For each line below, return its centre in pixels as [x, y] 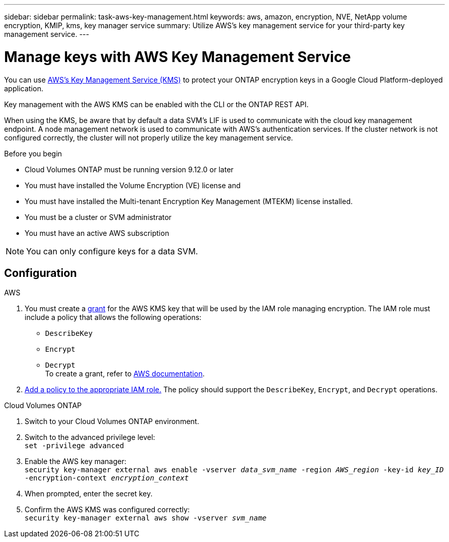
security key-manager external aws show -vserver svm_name [146, 518]
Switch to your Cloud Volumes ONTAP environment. [112, 421]
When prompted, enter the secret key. [89, 494]
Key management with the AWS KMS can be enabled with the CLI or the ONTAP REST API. [157, 104]
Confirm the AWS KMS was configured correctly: [107, 510]
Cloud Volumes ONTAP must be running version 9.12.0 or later [129, 169]
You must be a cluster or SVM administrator [98, 217]
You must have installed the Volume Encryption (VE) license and [133, 185]
